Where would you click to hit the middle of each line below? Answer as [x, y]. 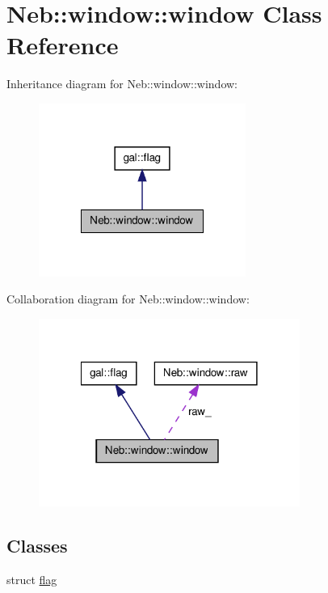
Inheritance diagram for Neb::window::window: [122, 84]
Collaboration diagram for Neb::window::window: [128, 299]
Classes [37, 545]
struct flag [32, 579]
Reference [63, 45]
